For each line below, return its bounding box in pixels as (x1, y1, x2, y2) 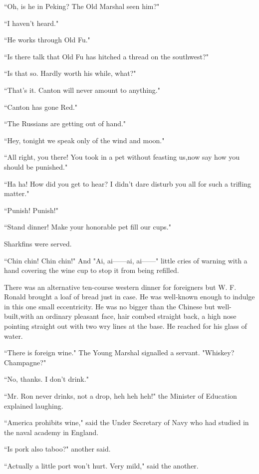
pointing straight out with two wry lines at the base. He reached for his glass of (4, 321, 247, 331)
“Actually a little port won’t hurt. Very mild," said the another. (4, 461, 199, 471)
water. (4, 330, 23, 341)
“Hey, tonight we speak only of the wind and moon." (4, 135, 165, 145)
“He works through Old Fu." (4, 34, 90, 45)
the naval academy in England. (4, 427, 99, 437)
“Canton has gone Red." (4, 101, 78, 112)
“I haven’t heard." (4, 17, 59, 28)
